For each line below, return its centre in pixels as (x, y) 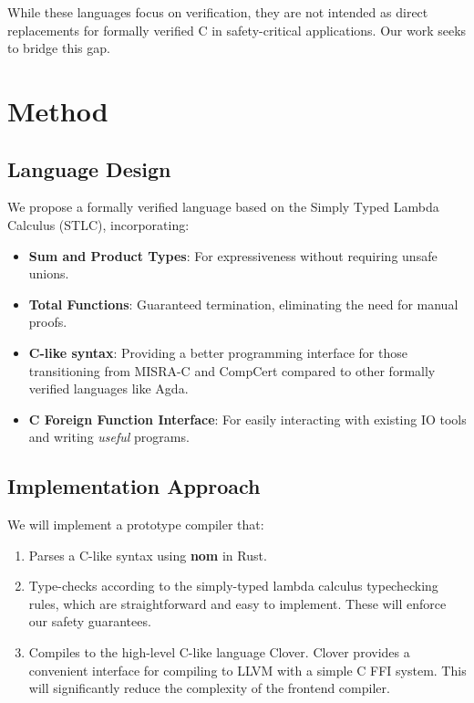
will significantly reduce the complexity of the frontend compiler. (209, 688)
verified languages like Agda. (108, 388)
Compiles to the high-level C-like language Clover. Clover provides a (219, 652)
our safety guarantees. (90, 621)
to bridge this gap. (59, 48)
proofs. (48, 322)
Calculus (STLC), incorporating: (98, 224)
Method (58, 110)
